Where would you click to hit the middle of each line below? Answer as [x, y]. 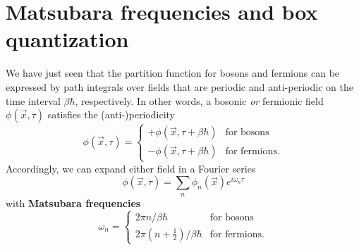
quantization [67, 39]
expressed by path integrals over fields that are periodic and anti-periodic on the [179, 86]
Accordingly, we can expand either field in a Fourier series [131, 168]
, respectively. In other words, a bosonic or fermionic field [199, 100]
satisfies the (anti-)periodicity [111, 114]
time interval [33, 100]
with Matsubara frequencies [73, 202]
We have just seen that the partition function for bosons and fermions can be [173, 73]
